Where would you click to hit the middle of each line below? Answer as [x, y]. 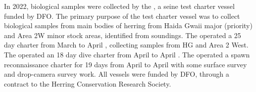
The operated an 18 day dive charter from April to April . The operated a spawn [127, 54]
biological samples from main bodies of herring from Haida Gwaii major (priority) [128, 25]
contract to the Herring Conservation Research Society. [88, 83]
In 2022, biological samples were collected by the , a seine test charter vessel [119, 6]
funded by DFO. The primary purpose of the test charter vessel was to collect [122, 16]
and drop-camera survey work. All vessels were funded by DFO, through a [117, 74]
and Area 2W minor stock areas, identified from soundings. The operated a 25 [123, 35]
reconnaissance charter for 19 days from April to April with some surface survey [126, 64]
